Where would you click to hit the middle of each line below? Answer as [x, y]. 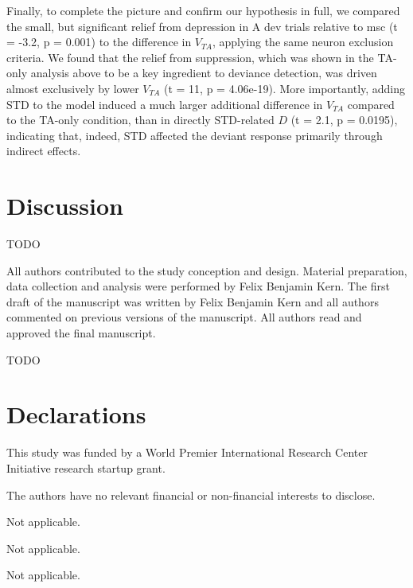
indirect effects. [44, 151]
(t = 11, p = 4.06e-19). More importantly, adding [284, 88]
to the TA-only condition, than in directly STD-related [140, 120]
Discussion [65, 206]
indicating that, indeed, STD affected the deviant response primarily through [195, 135]
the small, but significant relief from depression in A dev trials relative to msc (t [202, 26]
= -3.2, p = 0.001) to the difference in [99, 42]
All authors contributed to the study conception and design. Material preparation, [207, 270]
